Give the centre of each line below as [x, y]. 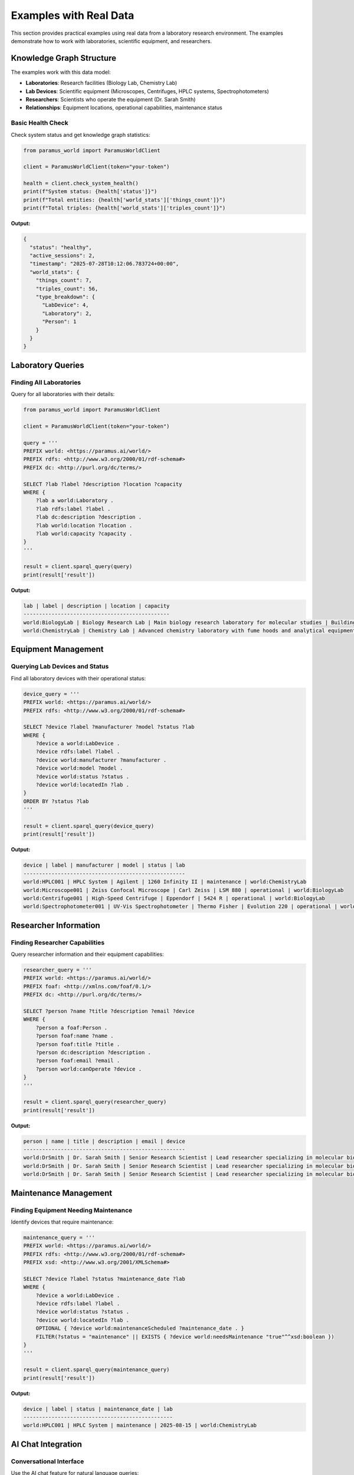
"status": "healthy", [61, 247]
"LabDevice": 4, [65, 305]
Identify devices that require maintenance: [62, 1222]
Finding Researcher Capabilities [58, 942]
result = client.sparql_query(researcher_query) [95, 1102]
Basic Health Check [40, 123]
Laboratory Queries [48, 365]
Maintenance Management [61, 1193]
